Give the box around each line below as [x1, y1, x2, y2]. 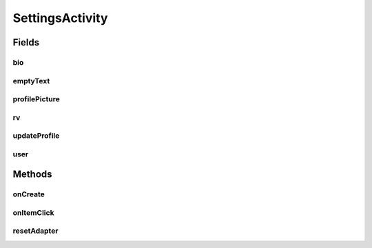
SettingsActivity [12, 10, 108, 25]
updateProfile [12, 131, 60, 141]
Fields [12, 37, 40, 48]
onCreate [12, 189, 45, 199]
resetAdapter [12, 226, 59, 236]
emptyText [12, 76, 50, 85]
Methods [12, 169, 52, 180]
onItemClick [12, 207, 54, 217]
